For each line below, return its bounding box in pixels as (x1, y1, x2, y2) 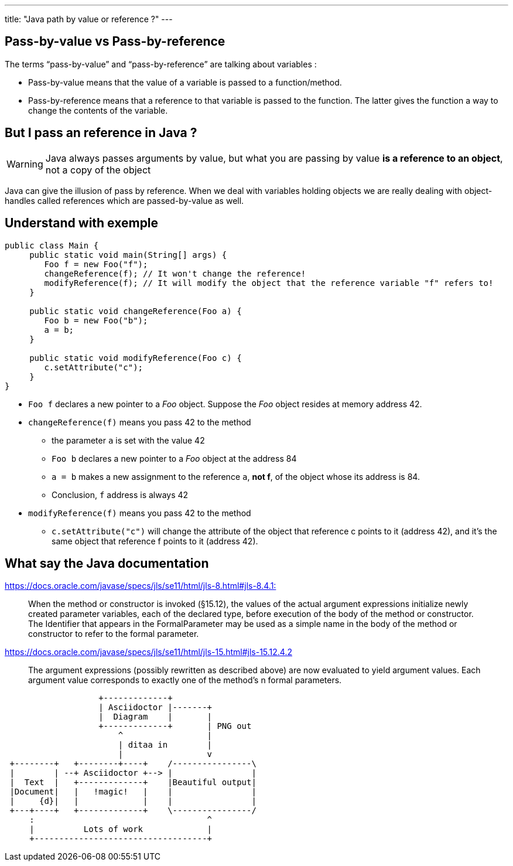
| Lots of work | (29, 824, 213, 834)
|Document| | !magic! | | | (9, 787, 256, 797)
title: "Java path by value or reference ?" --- (5, 14, 173, 24)
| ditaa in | (118, 740, 213, 750)
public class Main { (5, 240, 99, 250)
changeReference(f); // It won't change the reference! (44, 268, 306, 278)
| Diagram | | (98, 712, 213, 722)
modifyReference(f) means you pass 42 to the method (28, 507, 251, 518)
